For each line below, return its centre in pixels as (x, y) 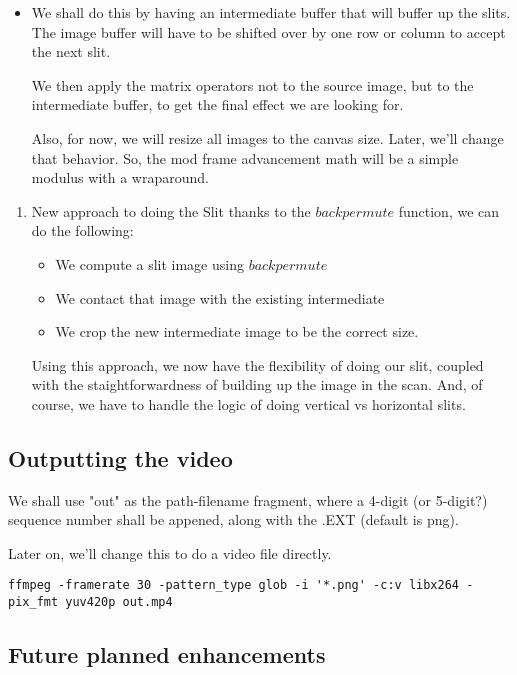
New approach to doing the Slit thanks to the (171, 210)
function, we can (449, 210)
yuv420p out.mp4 (119, 602)
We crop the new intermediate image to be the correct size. (237, 331)
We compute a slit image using (149, 263)
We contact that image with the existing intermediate (220, 297)
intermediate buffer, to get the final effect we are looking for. (217, 104)
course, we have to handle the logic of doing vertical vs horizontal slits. (248, 403)
